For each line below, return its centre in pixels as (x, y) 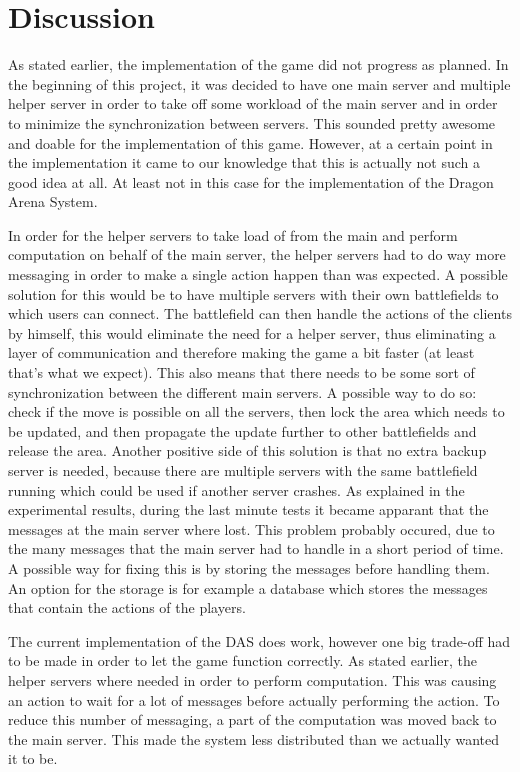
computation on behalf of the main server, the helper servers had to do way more (257, 254)
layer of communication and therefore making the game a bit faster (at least (241, 352)
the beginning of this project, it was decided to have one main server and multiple (259, 83)
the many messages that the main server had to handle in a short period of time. (256, 548)
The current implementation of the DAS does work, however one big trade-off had (259, 640)
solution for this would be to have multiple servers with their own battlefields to (253, 293)
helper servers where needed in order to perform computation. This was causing (252, 679)
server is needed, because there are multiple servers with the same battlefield (243, 470)
